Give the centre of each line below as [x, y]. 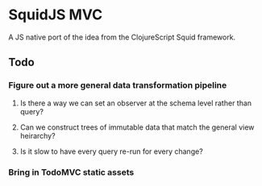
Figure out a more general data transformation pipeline [118, 85]
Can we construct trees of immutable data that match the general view [137, 127]
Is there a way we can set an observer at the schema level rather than [136, 103]
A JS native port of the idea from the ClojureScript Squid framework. [122, 37]
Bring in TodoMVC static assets [71, 172]
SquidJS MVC [56, 15]
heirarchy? [37, 135]
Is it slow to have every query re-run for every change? [111, 151]
